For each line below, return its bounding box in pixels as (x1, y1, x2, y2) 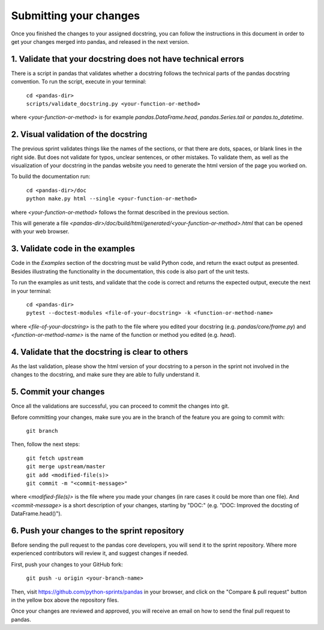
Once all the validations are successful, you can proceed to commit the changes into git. (11, 402, 230, 410)
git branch (26, 427, 58, 435)
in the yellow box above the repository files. (11, 596, 119, 604)
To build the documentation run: (11, 173, 91, 180)
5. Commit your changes (11, 387, 105, 397)
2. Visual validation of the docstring (11, 129, 148, 140)
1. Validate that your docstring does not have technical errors (11, 54, 244, 64)
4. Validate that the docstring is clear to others (11, 346, 188, 357)
